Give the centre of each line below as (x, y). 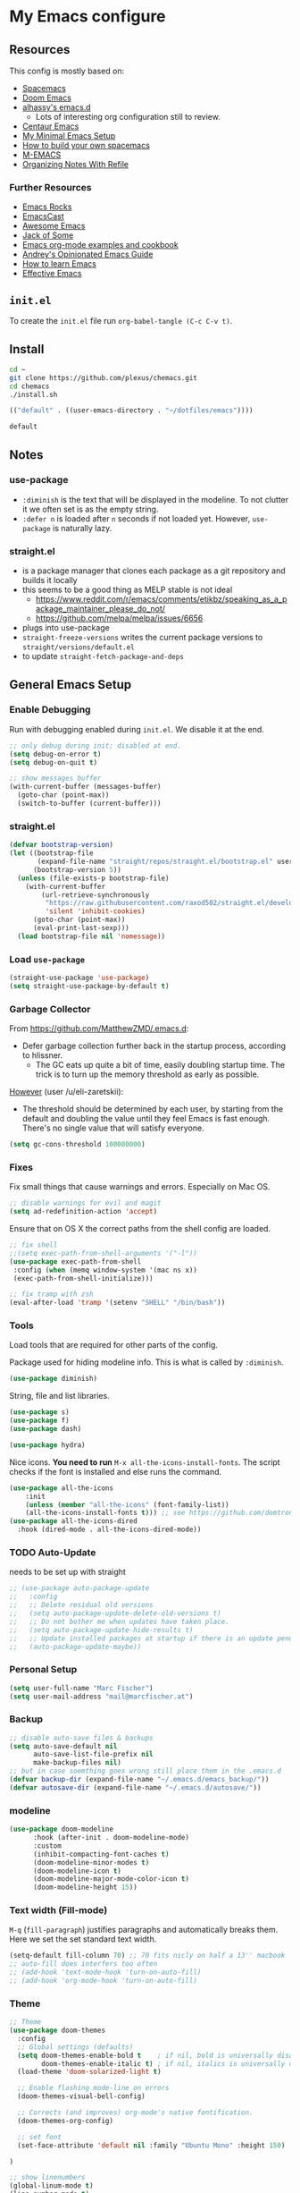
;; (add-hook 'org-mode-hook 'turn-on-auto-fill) (104, 1981)
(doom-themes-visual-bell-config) (81, 2096)
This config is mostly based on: (67, 71)
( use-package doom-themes (57, 2031)
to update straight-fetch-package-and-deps (103, 656)
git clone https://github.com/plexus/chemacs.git (104, 377)
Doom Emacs (46, 97)
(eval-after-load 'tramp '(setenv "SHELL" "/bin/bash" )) (117, 1303)
